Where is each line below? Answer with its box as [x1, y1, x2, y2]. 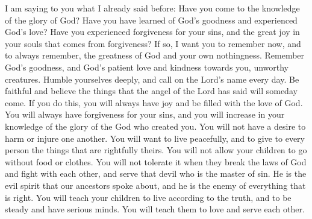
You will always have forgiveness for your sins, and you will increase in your [5, 108, 285, 121]
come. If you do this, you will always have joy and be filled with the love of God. [5, 96, 303, 109]
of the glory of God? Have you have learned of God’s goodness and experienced [5, 13, 298, 26]
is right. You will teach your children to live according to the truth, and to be [5, 191, 292, 203]
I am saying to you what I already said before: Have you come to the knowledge [5, 2, 300, 14]
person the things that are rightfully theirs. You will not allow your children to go [5, 144, 307, 156]
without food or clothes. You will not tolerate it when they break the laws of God [5, 155, 307, 168]
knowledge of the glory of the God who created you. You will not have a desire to [5, 119, 306, 132]
